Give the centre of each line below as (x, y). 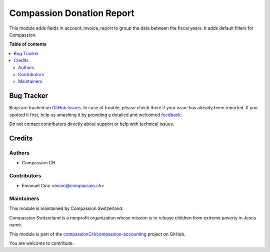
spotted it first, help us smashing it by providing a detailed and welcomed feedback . (96, 115)
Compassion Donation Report (72, 13)
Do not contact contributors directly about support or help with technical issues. (92, 124)
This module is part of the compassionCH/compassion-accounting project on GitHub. (97, 234)
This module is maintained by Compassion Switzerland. (66, 208)
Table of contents (28, 44)
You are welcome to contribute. (41, 243)
